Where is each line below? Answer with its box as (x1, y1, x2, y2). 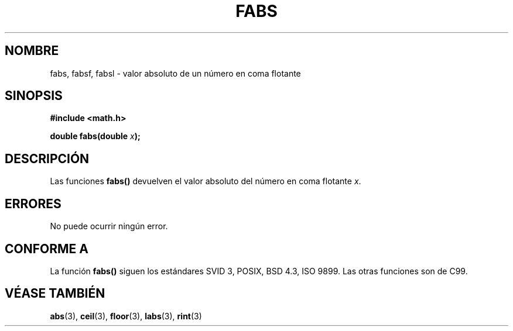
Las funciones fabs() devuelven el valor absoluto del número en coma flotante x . (50, 176, 361, 187)
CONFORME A (5, 241, 88, 256)
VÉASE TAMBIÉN (5, 286, 105, 301)
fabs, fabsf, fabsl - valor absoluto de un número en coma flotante (50, 68, 301, 78)
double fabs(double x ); (50, 131, 141, 142)
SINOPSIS (5, 88, 63, 104)
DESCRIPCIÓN (5, 151, 90, 166)
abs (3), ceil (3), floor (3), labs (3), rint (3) (50, 311, 202, 321)
